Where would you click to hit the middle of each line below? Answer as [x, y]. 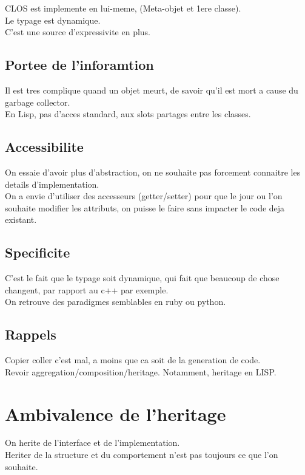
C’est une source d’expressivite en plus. [78, 32]
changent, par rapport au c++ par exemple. [87, 289]
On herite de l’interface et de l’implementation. [92, 443]
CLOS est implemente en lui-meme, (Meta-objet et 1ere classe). [123, 8]
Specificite [38, 252]
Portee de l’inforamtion [79, 65]
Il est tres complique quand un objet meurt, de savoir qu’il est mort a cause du [152, 90]
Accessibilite [44, 147]
